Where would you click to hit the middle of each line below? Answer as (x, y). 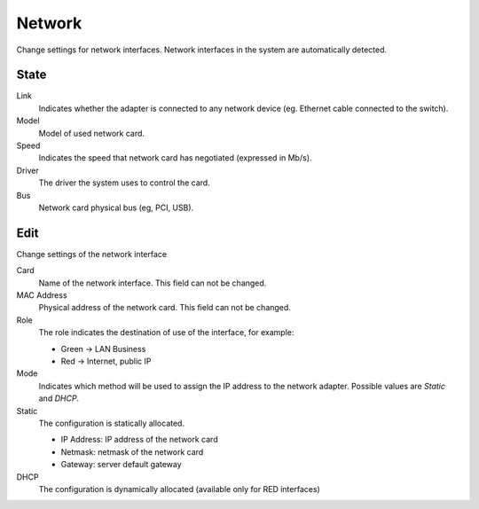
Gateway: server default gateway (121, 465)
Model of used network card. (92, 133)
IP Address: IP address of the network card (139, 440)
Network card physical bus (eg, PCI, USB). (116, 208)
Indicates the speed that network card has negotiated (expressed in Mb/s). (175, 158)
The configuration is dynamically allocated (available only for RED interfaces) (180, 489)
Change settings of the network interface (92, 254)
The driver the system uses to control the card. (124, 183)
